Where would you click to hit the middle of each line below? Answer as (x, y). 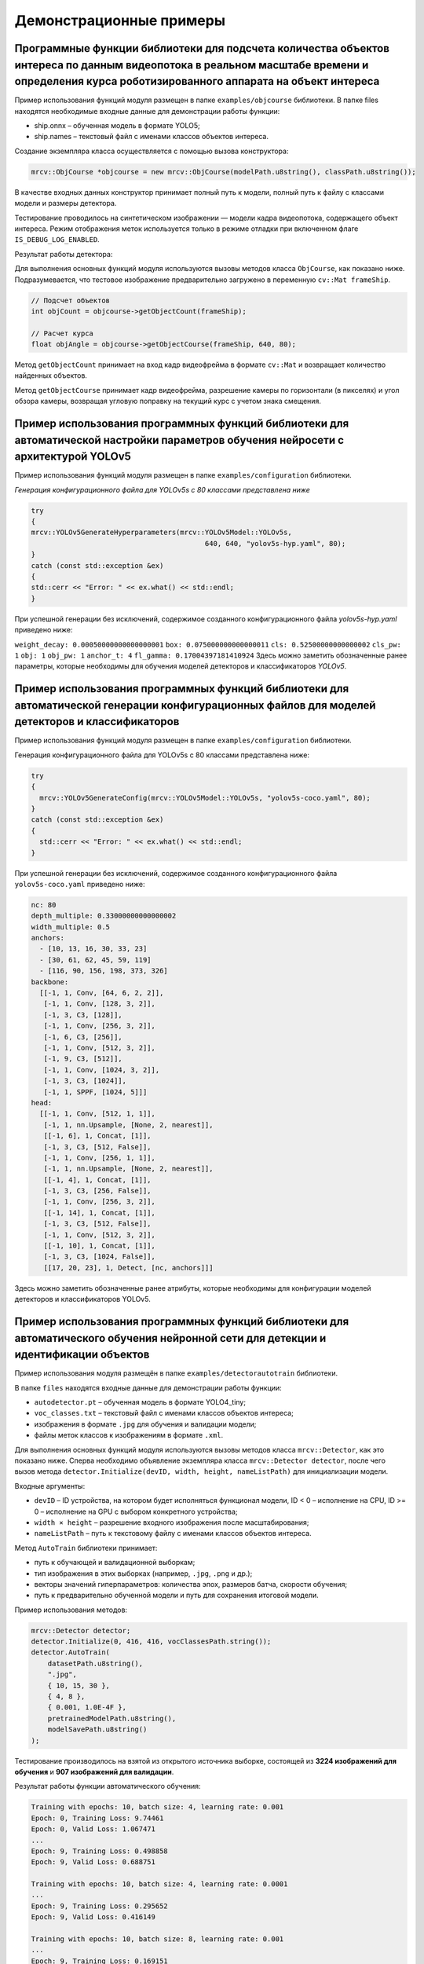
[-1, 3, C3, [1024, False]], (100, 1257)
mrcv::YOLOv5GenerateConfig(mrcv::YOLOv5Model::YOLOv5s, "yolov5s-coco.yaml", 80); (205, 798)
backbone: (50, 982)
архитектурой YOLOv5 (73, 457)
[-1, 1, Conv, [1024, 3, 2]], (102, 1070)
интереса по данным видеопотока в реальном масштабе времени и (192, 65)
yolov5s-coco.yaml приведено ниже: (80, 884)
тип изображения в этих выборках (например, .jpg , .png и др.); (143, 1573)
